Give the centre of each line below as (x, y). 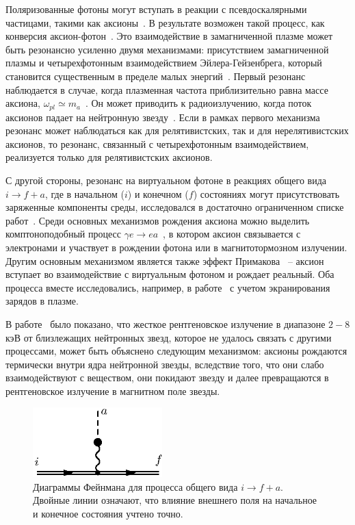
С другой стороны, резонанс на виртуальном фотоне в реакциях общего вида (166, 180)
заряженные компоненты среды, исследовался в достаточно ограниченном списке (175, 207)
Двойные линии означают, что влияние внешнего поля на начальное (175, 500)
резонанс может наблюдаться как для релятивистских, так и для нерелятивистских (177, 130)
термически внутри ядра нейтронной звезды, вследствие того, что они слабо (165, 364)
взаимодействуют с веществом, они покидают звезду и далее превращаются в (167, 377)
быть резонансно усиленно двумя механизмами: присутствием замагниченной (167, 49)
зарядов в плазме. (42, 301)
